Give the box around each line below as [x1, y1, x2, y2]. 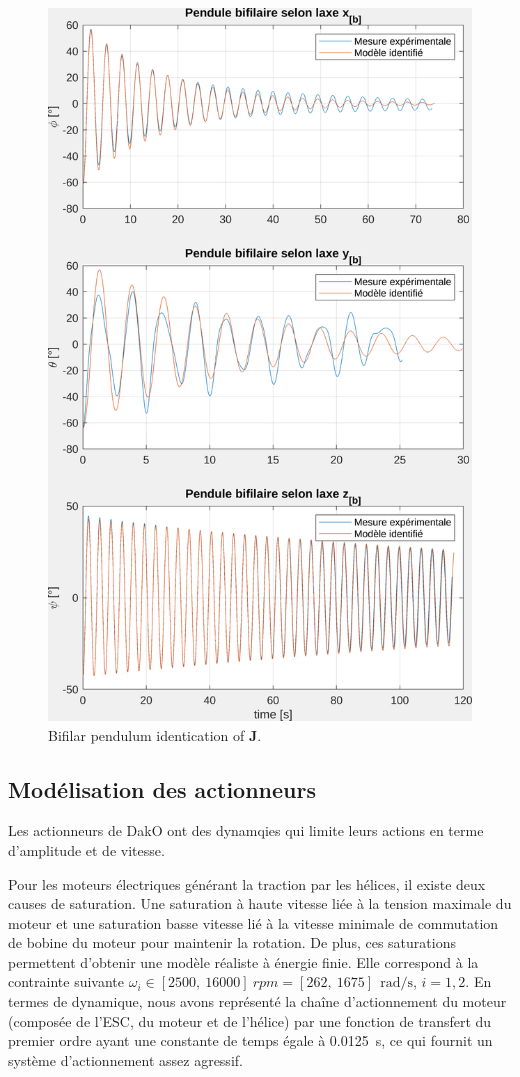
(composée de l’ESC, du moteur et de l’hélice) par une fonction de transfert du [8, 1010, 492, 1031]
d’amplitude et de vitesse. [8, 839, 165, 860]
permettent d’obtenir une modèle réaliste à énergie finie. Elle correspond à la [8, 951, 479, 972]
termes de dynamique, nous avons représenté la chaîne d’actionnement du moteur [8, 991, 507, 1012]
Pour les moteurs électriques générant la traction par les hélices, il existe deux [8, 873, 486, 894]
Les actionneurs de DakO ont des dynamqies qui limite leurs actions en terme [8, 820, 484, 841]
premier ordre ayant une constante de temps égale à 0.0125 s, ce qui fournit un [8, 1030, 493, 1051]
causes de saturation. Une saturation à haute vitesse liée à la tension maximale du [8, 893, 512, 914]
